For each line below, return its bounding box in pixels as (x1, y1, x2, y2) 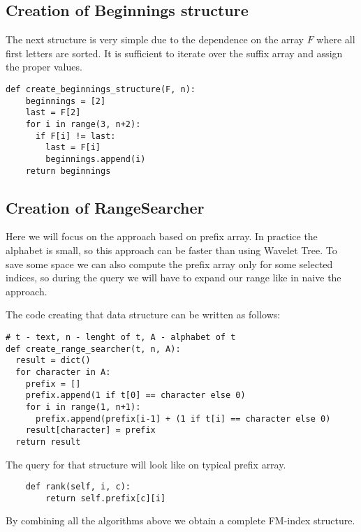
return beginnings (25, 165, 111, 176)
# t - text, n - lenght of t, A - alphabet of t (6, 332, 236, 342)
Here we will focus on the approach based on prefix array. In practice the (6, 229, 318, 244)
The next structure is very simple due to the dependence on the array (6, 32, 304, 47)
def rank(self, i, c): (25, 482, 131, 492)
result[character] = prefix (25, 425, 156, 436)
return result (15, 436, 81, 447)
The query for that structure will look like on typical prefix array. (6, 457, 286, 471)
